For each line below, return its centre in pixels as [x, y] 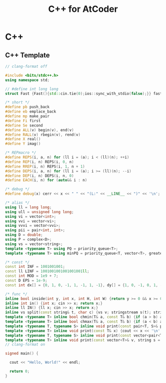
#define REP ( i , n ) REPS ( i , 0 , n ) [40, 162]
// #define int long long [32, 89]
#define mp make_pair [27, 116]
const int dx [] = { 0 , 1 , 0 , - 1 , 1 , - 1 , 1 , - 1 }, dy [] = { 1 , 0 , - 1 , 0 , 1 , [82, 285]
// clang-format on [25, 344]
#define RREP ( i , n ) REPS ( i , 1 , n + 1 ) [45, 167]
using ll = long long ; [28, 207]
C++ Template [28, 55]
